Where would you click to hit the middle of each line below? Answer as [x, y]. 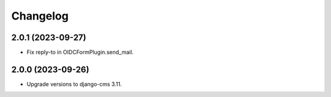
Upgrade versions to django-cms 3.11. [74, 84]
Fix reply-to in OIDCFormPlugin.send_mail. [80, 52]
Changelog [40, 16]
